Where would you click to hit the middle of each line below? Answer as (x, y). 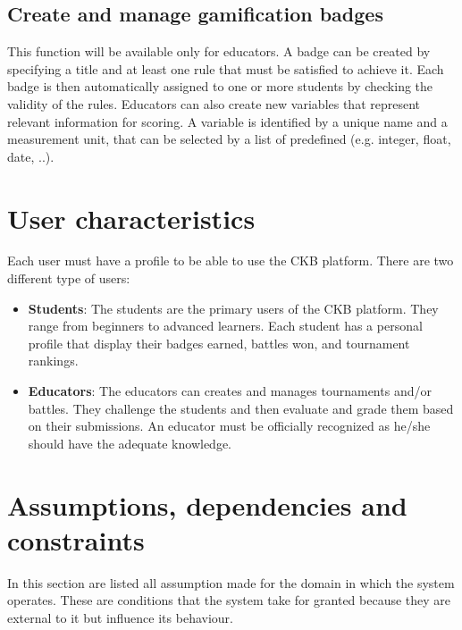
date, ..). (31, 156)
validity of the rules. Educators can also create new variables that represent (214, 103)
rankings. (53, 361)
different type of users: (69, 278)
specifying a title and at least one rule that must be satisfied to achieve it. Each (226, 68)
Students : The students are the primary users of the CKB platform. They (233, 308)
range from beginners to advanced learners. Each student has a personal (225, 326)
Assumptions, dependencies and (207, 504)
